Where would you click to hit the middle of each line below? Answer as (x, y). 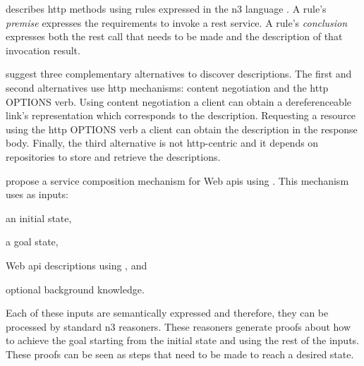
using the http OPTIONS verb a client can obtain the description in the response (182, 129)
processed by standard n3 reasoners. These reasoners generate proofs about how (178, 326)
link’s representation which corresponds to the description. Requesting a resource (181, 115)
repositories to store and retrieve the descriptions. (113, 156)
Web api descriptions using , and (77, 265)
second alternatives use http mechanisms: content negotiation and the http (167, 87)
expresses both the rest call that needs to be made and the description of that (174, 36)
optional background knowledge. (75, 289)
